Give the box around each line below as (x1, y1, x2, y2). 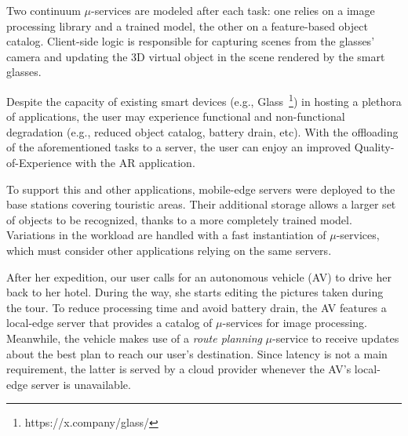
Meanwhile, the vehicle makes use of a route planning (6, 329, 262, 346)
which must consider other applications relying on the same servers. (6, 242, 332, 258)
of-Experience (6, 154, 72, 170)
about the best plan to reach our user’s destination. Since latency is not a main (6, 345, 388, 362)
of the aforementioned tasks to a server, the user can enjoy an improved (6, 139, 352, 155)
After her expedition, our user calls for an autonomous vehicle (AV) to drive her (6, 268, 392, 285)
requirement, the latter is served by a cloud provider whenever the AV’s (6, 361, 352, 377)
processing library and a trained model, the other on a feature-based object (6, 17, 368, 34)
